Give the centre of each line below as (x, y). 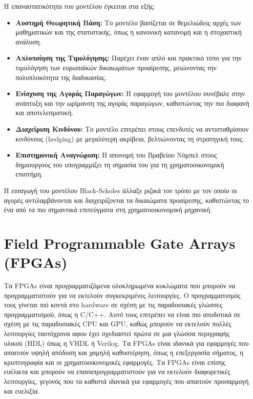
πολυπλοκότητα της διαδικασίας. (61, 77)
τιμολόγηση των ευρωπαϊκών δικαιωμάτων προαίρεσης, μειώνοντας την (116, 67)
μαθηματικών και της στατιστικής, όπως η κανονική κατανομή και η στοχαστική (128, 32)
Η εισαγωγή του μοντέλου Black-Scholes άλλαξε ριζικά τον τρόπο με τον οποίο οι (120, 190)
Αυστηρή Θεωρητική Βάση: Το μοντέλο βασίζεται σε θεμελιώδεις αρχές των (128, 22)
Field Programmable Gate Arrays (120, 243)
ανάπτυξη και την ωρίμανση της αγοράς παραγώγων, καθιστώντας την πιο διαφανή (132, 103)
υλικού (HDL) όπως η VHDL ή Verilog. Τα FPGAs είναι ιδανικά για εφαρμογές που (126, 343)
